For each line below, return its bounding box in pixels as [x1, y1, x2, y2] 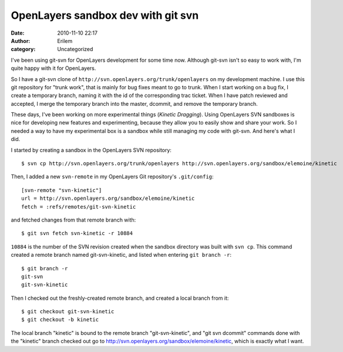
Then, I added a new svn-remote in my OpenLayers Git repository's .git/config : [11, 173, 214, 180]
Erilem [57, 37, 73, 44]
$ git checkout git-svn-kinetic [21, 309, 115, 315]
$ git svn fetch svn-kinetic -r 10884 [21, 230, 133, 237]
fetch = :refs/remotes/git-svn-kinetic [21, 203, 136, 210]
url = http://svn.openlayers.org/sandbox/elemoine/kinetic [21, 195, 195, 202]
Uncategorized [57, 46, 93, 53]
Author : [11, 37, 31, 44]
